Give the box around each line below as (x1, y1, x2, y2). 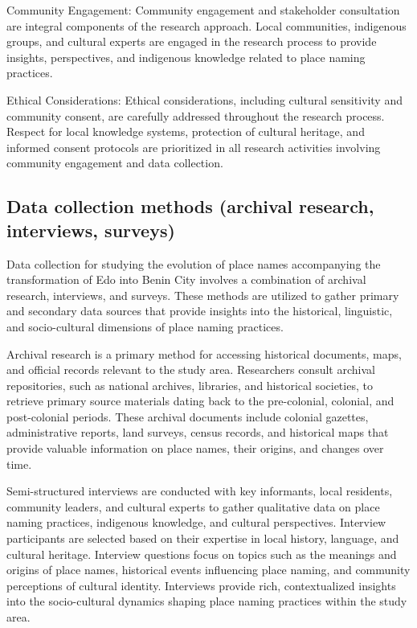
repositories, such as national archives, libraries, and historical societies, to (6, 376, 373, 393)
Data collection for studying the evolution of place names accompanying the (6, 255, 381, 272)
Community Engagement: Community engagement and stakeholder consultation (6, 2, 400, 18)
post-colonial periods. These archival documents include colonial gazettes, (6, 408, 369, 425)
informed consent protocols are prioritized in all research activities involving (6, 138, 381, 155)
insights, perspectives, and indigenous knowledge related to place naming (6, 48, 366, 65)
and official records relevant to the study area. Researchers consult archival (6, 361, 375, 378)
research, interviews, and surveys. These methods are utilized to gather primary (6, 286, 399, 303)
